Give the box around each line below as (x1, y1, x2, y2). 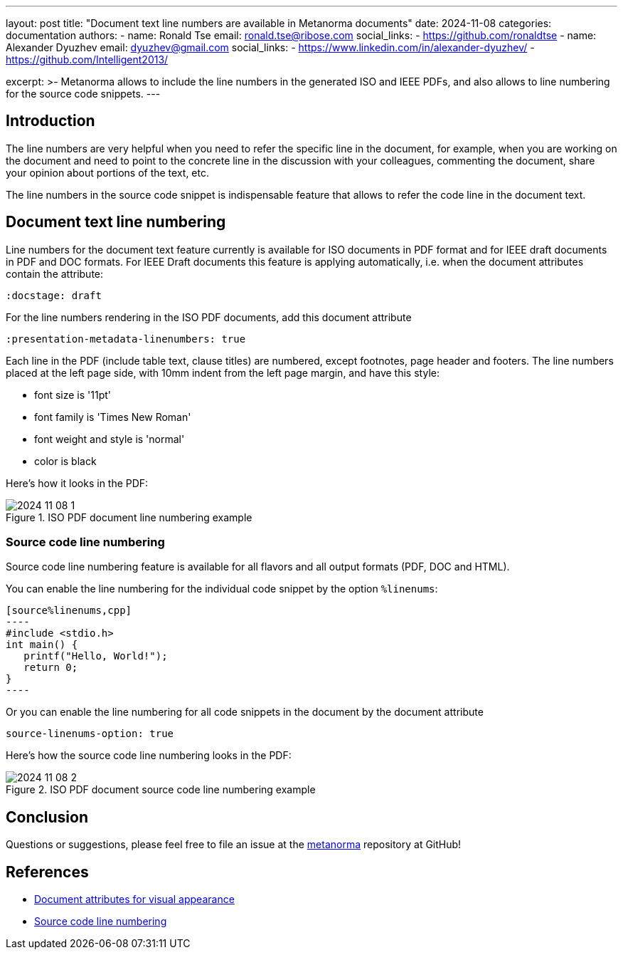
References (6, 862, 89, 881)
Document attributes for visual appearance (34, 893, 235, 906)
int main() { (6, 639, 78, 651)
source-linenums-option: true (6, 728, 174, 740)
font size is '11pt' (34, 388, 112, 401)
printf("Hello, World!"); (23, 650, 168, 662)
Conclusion (6, 808, 89, 826)
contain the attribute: (6, 267, 104, 280)
